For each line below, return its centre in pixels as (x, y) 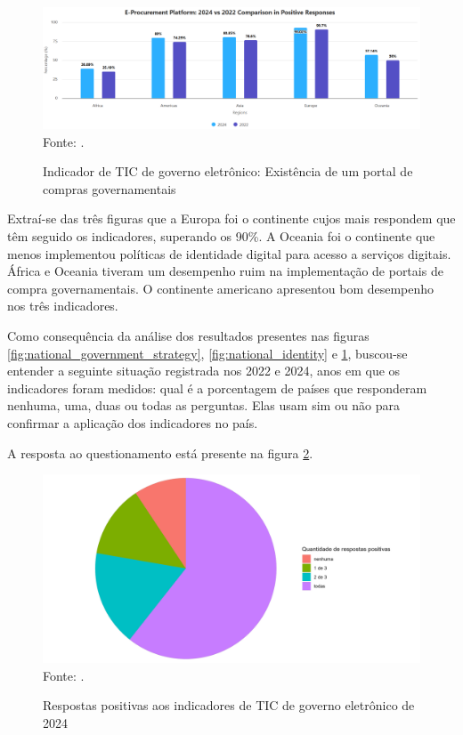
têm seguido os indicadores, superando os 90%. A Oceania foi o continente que (221, 236)
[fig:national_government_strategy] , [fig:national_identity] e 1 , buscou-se (207, 353)
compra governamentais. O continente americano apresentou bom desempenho (221, 288)
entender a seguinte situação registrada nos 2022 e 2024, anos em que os (204, 371)
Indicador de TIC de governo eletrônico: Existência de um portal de (228, 171)
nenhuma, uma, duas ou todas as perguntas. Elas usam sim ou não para (204, 405)
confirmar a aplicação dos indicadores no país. (133, 422)
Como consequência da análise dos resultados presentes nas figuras (188, 335)
